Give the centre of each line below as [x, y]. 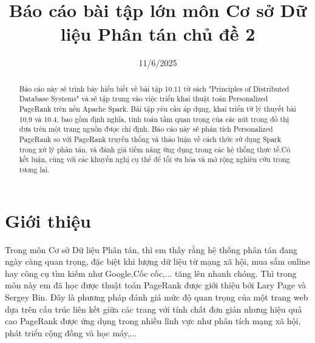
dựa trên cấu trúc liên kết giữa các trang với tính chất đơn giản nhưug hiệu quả [154, 309]
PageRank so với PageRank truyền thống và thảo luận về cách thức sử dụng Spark [150, 139]
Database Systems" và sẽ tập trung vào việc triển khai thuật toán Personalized [144, 99]
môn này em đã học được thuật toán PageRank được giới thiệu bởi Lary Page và [156, 285]
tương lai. [34, 169]
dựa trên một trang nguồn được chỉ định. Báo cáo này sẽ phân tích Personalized [146, 129]
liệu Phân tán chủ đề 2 [158, 34]
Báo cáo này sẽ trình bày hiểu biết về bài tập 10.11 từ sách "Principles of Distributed [154, 88]
